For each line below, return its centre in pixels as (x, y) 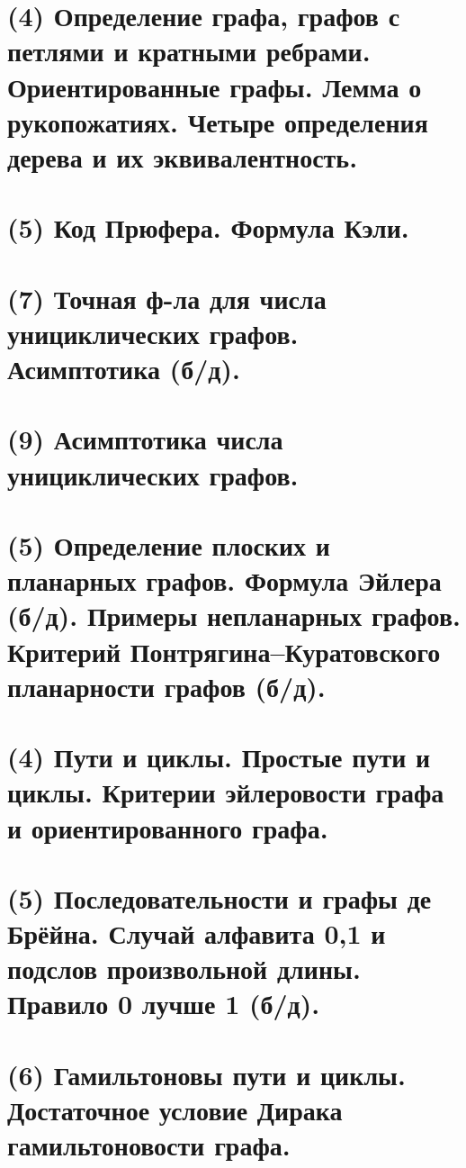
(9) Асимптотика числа (145, 439)
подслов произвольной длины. (184, 969)
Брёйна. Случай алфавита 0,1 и (197, 933)
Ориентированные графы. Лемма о (215, 86)
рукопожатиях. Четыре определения (218, 121)
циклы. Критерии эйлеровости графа (226, 792)
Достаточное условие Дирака (175, 1109)
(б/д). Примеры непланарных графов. (234, 616)
